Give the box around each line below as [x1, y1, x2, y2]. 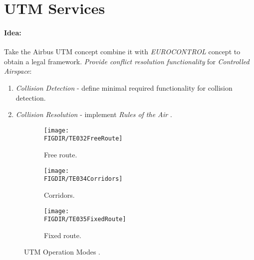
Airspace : [4, 66, 32, 76]
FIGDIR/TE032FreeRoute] [44, 135, 123, 142]
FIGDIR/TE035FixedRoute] [44, 216, 126, 223]
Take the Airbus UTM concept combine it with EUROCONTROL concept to [4, 46, 241, 57]
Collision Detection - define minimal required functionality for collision [15, 82, 233, 93]
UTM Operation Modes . [24, 247, 100, 257]
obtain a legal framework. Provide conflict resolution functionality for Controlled [4, 56, 250, 66]
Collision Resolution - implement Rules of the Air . [15, 109, 172, 120]
